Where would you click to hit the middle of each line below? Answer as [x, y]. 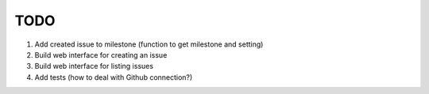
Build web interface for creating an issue [101, 55]
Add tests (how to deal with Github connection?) [114, 77]
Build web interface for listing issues [94, 66]
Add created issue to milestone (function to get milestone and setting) [149, 44]
